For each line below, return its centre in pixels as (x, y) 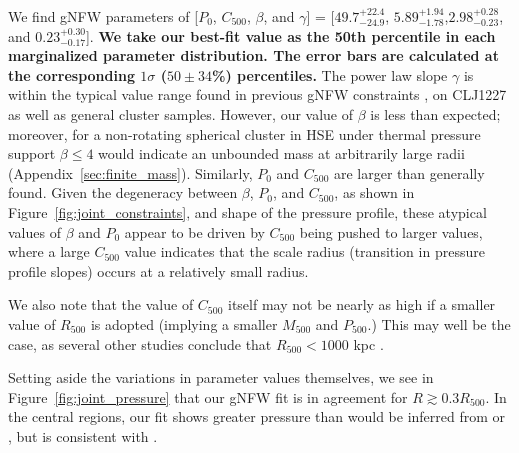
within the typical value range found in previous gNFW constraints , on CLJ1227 (257, 94)
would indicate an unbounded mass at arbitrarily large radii (281, 153)
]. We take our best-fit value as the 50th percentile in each (290, 35)
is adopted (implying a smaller (184, 323)
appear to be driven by (194, 231)
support (32, 153)
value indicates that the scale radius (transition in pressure (304, 251)
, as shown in (374, 192)
